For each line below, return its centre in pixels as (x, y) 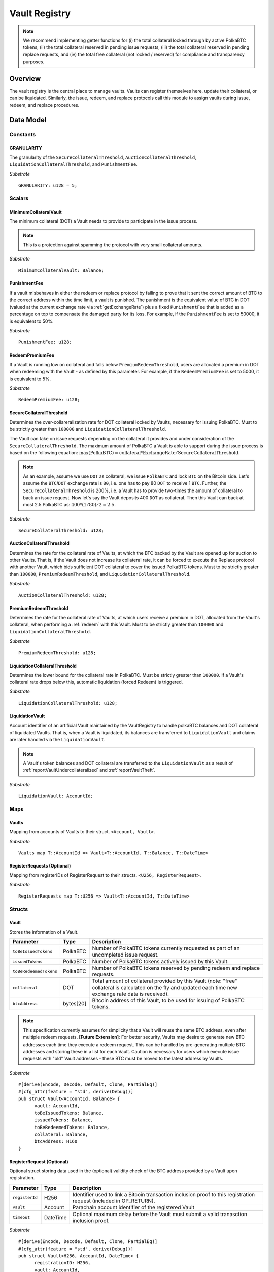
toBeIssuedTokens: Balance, (69, 1113)
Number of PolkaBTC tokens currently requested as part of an (166, 948)
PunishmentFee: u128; (45, 342)
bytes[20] (75, 1004)
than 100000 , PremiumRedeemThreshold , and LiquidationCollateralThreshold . (100, 574)
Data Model (28, 120)
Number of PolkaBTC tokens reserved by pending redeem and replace (176, 968)
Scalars (19, 198)
